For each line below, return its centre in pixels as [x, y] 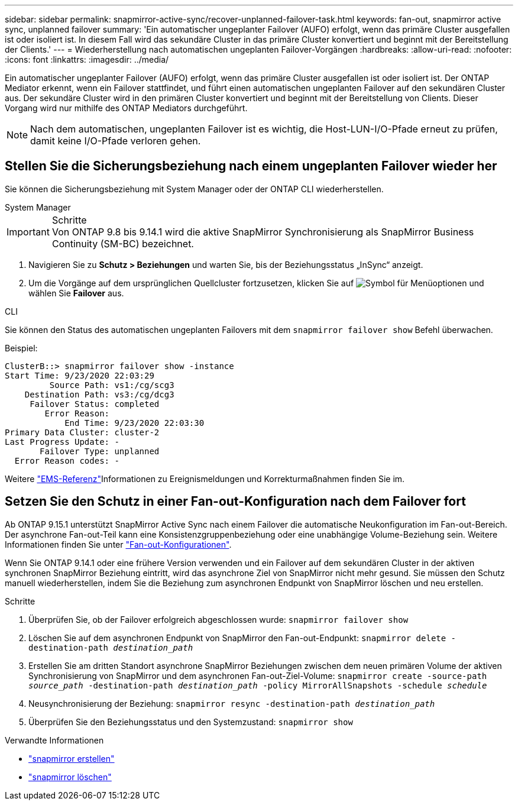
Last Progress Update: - [62, 442]
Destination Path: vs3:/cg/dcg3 [99, 394]
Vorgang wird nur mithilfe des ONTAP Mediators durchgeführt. [126, 108]
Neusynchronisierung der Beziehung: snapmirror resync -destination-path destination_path [232, 703]
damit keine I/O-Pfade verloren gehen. [116, 141]
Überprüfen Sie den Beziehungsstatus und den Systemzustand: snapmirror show [191, 722]
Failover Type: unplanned [100, 451]
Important [28, 232]
